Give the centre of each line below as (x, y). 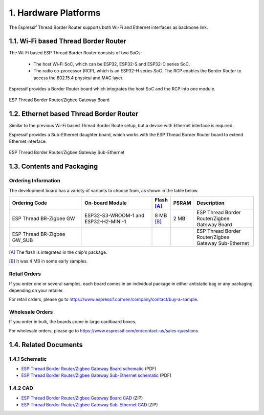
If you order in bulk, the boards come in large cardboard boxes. (73, 322)
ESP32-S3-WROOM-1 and (114, 216)
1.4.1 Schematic (28, 359)
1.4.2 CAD (21, 388)
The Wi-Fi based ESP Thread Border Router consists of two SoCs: (75, 53)
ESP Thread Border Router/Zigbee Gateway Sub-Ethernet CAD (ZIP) (90, 404)
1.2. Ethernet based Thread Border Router (74, 114)
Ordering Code (30, 203)
